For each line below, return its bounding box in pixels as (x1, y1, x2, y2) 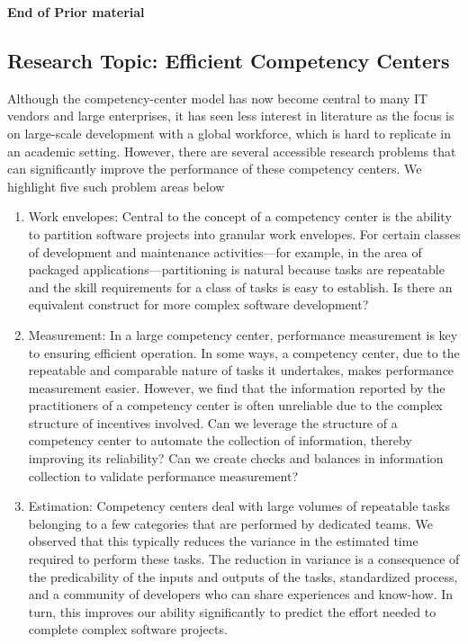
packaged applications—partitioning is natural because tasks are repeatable (28, 260, 445, 279)
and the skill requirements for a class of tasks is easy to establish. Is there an (28, 277, 453, 296)
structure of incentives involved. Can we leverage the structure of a (28, 413, 398, 432)
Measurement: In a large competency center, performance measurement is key (28, 325, 458, 344)
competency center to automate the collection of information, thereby (28, 431, 412, 450)
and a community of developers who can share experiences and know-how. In (28, 585, 454, 604)
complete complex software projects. (28, 620, 228, 639)
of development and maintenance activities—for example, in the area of (28, 242, 422, 261)
